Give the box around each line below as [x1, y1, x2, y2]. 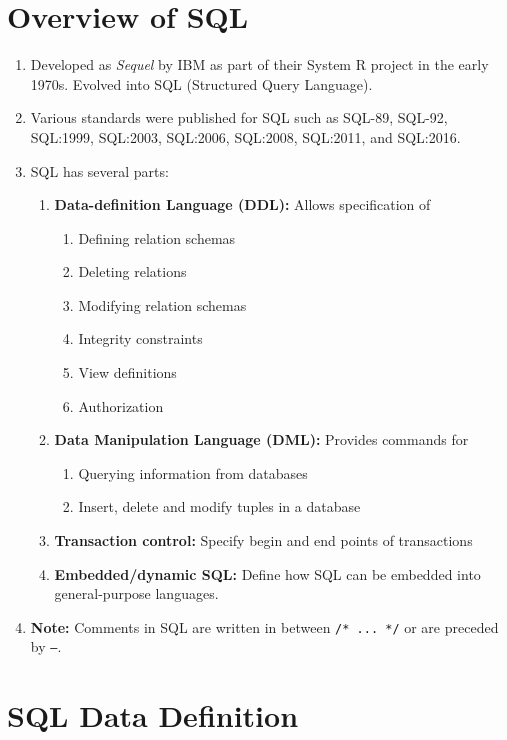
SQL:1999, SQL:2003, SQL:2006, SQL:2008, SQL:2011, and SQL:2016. [30, 126, 461, 147]
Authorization [78, 395, 164, 416]
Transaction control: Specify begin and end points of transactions [54, 530, 473, 551]
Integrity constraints [78, 328, 203, 349]
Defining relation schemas [78, 227, 236, 248]
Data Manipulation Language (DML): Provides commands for [54, 429, 469, 450]
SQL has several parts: [30, 160, 169, 181]
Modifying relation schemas [78, 294, 247, 315]
